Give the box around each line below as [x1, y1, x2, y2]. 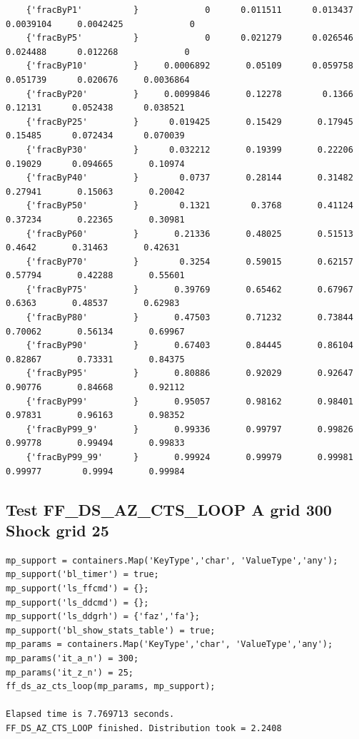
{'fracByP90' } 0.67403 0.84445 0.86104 [26, 340, 353, 351]
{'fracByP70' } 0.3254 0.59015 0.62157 [26, 256, 353, 267]
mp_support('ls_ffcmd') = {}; [6, 583, 149, 593]
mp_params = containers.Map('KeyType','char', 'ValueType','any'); [6, 639, 333, 650]
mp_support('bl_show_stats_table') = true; [6, 625, 216, 636]
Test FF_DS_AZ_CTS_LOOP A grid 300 [6, 498, 332, 520]
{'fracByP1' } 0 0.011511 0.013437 [26, 5, 353, 15]
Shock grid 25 [6, 519, 109, 541]
